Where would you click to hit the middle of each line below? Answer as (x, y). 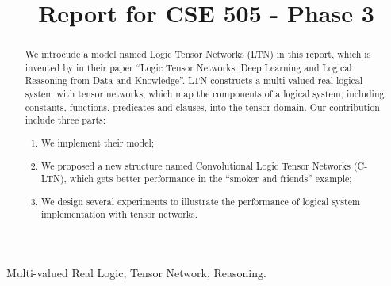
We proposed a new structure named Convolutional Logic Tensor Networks (196, 165)
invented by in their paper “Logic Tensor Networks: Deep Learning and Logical (188, 67)
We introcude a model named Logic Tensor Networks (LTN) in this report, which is (198, 54)
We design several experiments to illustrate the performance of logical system (201, 201)
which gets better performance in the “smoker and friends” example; (211, 179)
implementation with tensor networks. (120, 214)
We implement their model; (98, 143)
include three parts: (65, 120)
